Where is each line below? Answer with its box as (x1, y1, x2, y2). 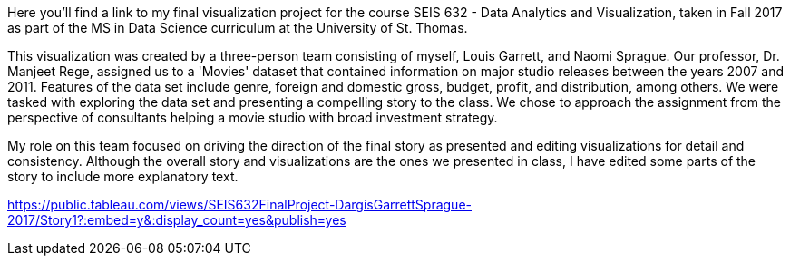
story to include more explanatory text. (7, 169, 239, 184)
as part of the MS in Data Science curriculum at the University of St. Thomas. (7, 20, 468, 35)
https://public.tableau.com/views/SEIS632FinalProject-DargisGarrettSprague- (7, 197, 472, 212)
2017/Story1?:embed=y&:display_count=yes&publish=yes (7, 212, 346, 228)
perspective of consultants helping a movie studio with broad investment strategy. (7, 110, 498, 125)
